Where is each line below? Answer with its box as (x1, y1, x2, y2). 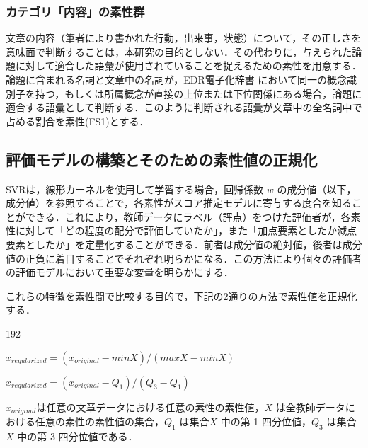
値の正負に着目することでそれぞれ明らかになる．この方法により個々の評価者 (6, 251, 362, 265)
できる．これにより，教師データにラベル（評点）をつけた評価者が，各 (25, 209, 351, 224)
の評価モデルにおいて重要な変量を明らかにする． (6, 265, 234, 280)
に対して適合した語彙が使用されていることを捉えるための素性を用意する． (15, 58, 362, 73)
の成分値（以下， (277, 181, 357, 196)
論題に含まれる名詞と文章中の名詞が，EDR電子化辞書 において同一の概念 (6, 72, 347, 86)
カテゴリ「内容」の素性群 (6, 2, 145, 20)
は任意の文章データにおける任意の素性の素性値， (36, 399, 265, 414)
